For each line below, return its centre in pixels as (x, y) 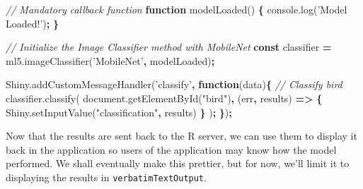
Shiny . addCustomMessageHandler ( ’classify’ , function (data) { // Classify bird (174, 84)
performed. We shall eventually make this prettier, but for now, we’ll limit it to (178, 163)
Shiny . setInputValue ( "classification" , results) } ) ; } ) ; (119, 112)
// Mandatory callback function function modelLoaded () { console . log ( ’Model (177, 9)
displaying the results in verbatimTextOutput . (106, 177)
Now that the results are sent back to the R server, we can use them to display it (181, 136)
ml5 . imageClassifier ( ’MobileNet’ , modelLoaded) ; (110, 60)
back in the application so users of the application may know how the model (171, 149)
